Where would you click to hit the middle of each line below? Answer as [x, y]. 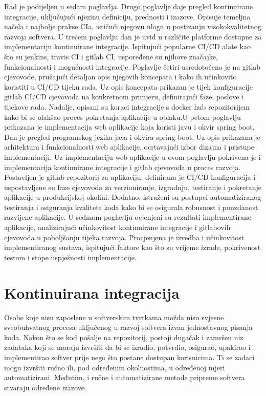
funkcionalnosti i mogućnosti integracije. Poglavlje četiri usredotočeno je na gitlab [132, 66]
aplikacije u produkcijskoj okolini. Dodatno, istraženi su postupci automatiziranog [133, 197]
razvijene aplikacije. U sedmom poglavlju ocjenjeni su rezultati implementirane [128, 217]
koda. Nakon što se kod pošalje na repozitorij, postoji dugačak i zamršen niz [124, 337]
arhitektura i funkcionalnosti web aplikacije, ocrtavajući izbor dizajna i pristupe [129, 147]
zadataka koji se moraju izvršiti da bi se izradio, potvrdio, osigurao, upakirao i [127, 347]
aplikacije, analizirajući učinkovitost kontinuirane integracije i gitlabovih [117, 227]
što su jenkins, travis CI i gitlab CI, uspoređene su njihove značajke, [111, 56]
